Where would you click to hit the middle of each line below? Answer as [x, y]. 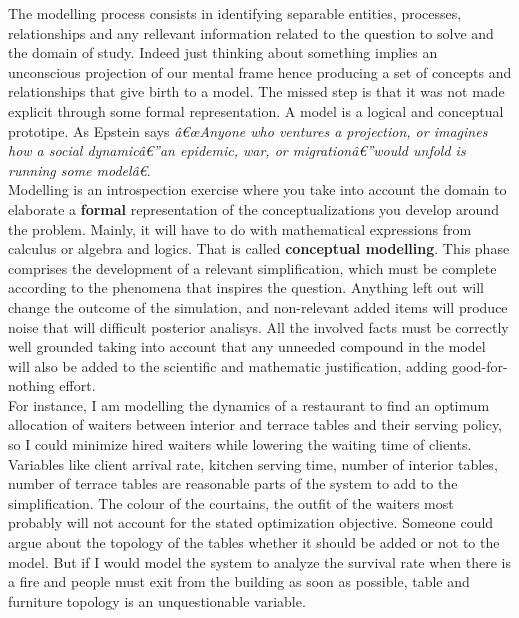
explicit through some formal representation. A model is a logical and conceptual [256, 110]
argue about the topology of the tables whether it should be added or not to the [254, 542]
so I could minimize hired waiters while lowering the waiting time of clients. [240, 444]
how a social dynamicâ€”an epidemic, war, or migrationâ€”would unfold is [237, 150]
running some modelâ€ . [79, 169]
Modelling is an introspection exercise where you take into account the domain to [257, 189]
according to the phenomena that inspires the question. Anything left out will [246, 287]
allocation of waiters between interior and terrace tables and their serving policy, [255, 424]
